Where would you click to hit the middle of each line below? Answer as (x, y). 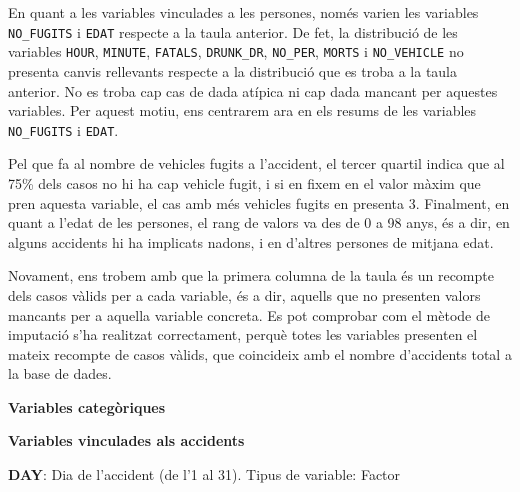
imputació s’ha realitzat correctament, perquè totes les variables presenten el (243, 334)
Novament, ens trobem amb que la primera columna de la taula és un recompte (251, 275)
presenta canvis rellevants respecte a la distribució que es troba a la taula (233, 70)
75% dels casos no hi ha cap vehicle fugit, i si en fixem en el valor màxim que (244, 182)
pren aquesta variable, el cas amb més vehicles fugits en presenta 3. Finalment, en (259, 202)
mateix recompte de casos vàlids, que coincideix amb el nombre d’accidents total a (260, 353)
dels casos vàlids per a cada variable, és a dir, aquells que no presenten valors (244, 294)
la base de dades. (60, 373)
